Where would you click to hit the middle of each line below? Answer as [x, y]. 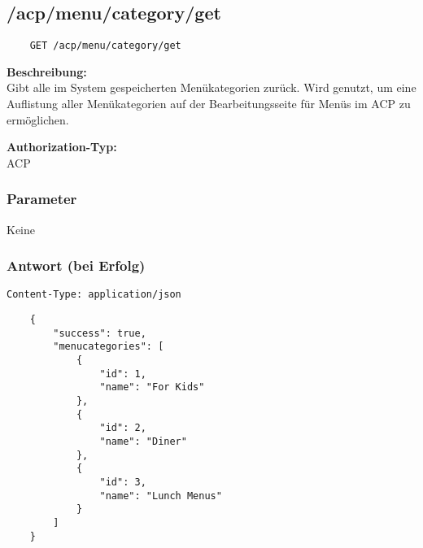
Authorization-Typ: [62, 147]
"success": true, [100, 333]
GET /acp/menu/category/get [105, 46]
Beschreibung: [47, 71]
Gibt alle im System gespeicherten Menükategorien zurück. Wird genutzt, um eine [211, 87]
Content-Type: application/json [94, 295]
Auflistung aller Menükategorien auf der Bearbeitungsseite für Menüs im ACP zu [209, 104]
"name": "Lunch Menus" [161, 496]
